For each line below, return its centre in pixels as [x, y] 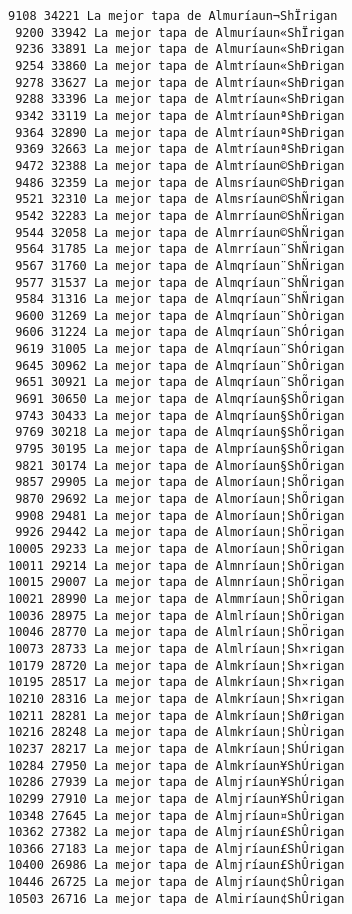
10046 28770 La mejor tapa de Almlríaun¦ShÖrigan [176, 632]
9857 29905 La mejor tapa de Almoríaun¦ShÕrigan [180, 482]
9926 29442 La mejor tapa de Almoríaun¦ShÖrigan [180, 532]
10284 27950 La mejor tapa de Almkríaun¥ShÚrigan [176, 765]
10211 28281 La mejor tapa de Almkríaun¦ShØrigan [176, 715]
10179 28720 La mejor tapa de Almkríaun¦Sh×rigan [176, 665]
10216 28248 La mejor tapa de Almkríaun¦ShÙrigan [176, 732]
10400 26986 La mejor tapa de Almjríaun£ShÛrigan [176, 865]
